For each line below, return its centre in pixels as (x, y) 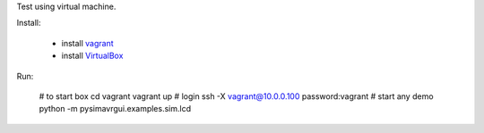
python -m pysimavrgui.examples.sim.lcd (115, 109)
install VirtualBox (92, 56)
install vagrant (87, 43)
